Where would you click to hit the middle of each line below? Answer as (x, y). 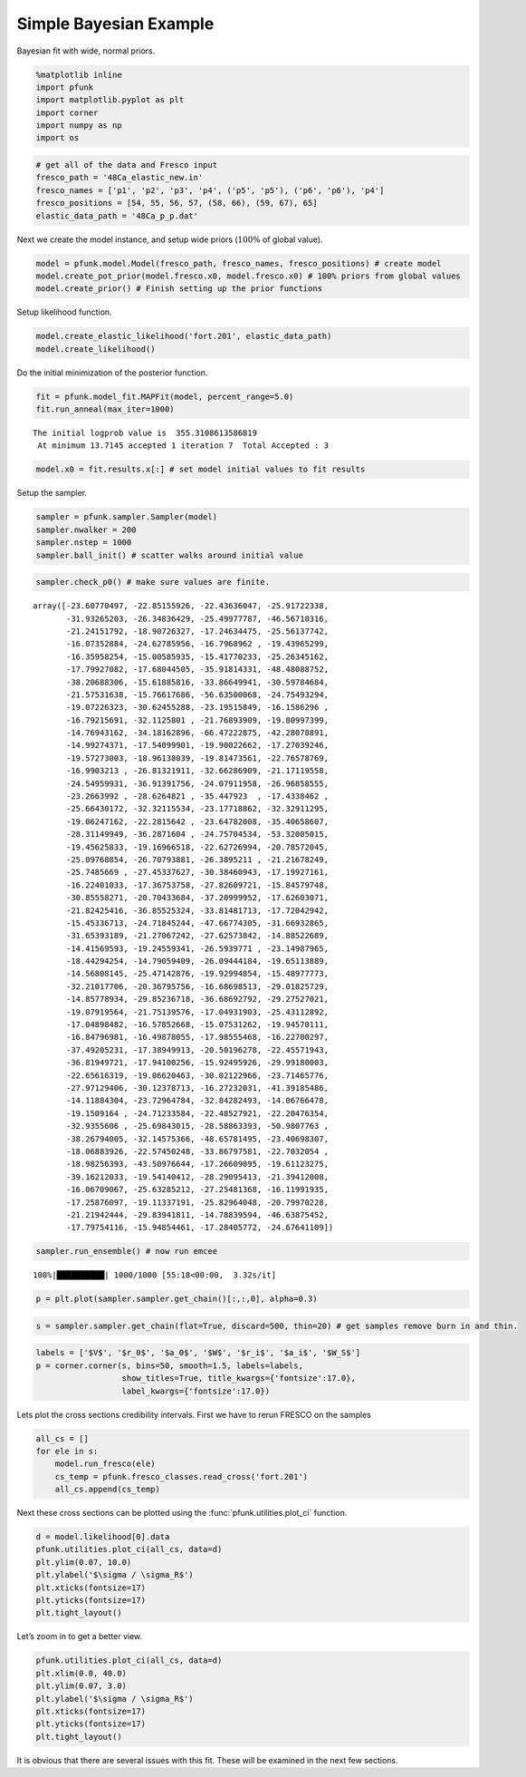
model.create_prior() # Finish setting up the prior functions (179, 289)
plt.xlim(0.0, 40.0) (81, 1673)
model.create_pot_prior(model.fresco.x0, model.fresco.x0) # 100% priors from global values (248, 276)
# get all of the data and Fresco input (126, 165)
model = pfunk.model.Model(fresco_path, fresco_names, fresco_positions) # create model (239, 263)
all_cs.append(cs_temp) (107, 1490)
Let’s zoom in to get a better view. (80, 1636)
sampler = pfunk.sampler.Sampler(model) (126, 517)
